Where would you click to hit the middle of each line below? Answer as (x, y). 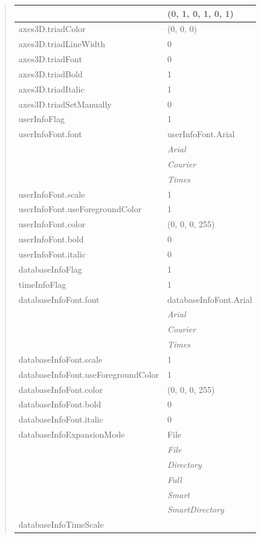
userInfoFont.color (52, 224)
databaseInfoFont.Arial (210, 299)
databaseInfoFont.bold (60, 404)
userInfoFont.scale (52, 194)
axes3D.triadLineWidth (62, 44)
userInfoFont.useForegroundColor (80, 209)
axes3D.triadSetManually (65, 104)
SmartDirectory (195, 509)
